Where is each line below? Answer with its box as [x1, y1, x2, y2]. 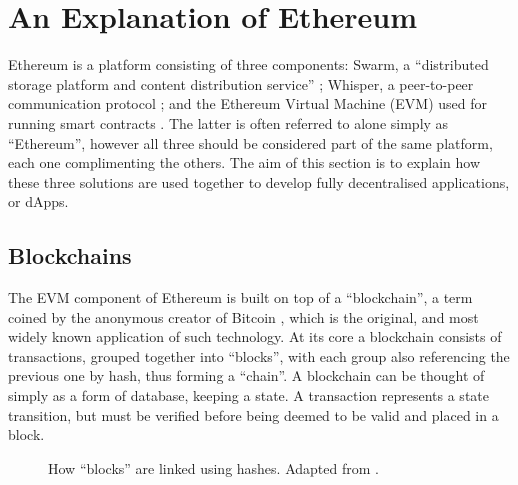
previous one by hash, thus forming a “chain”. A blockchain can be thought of [8, 365, 485, 386]
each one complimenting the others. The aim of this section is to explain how [8, 152, 481, 173]
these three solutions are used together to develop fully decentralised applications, [8, 171, 510, 192]
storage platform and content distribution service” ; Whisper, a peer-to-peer [8, 73, 474, 94]
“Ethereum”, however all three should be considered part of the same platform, [8, 132, 493, 153]
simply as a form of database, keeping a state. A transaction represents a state [8, 385, 489, 406]
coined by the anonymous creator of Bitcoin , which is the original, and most [8, 306, 479, 327]
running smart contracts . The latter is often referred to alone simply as [8, 112, 449, 133]
